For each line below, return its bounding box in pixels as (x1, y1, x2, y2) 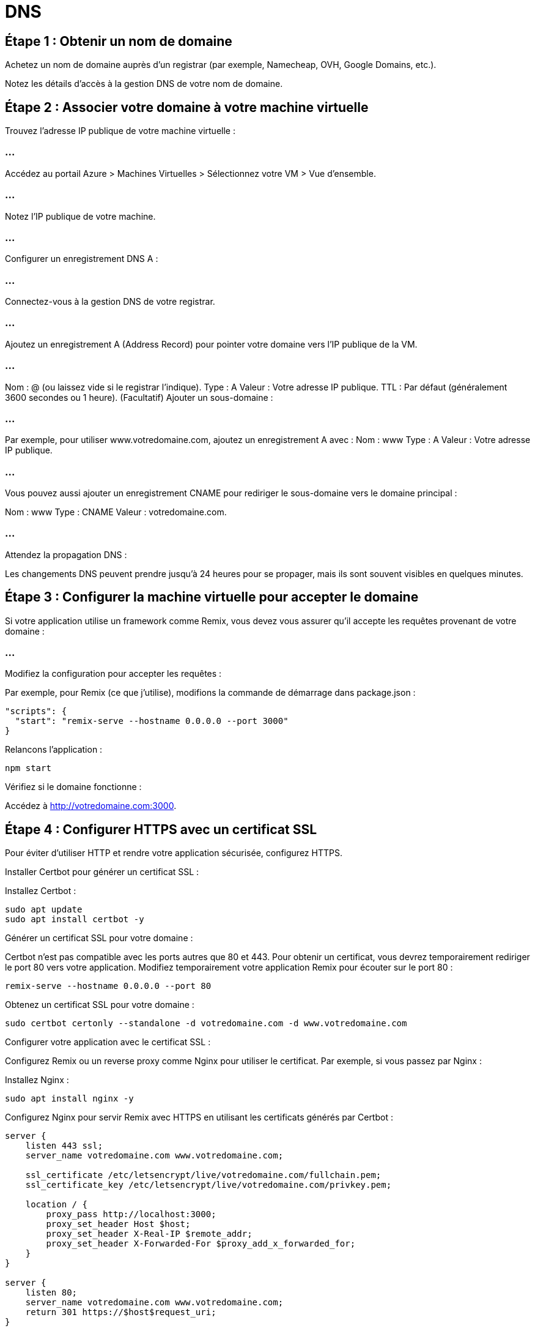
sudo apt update (5, 904, 83, 915)
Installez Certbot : (5, 885, 76, 897)
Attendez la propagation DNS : (5, 549, 127, 560)
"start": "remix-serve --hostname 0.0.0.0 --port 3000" (15, 716, 289, 726)
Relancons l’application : (5, 744, 103, 755)
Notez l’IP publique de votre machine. (5, 211, 156, 222)
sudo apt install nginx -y (5, 1094, 134, 1104)
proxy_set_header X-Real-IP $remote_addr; (46, 1229, 253, 1239)
